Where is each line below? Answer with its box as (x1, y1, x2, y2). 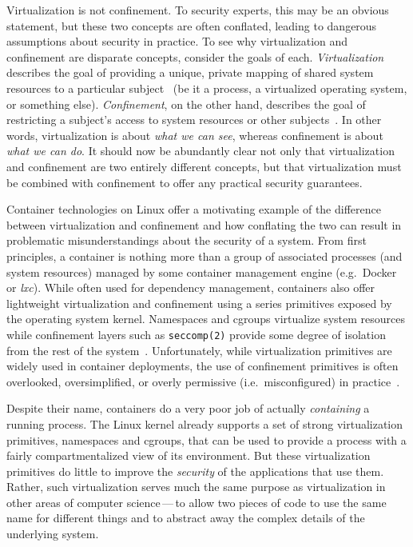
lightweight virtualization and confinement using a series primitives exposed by (6, 294, 392, 311)
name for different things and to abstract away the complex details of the (6, 509, 365, 526)
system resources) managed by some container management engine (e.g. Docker (6, 263, 397, 280)
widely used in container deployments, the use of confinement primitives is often (6, 357, 399, 374)
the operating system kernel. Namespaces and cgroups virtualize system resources (6, 310, 406, 327)
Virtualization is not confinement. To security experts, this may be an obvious (6, 2, 389, 18)
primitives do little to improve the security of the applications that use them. (6, 462, 384, 479)
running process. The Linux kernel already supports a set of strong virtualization (6, 415, 403, 432)
